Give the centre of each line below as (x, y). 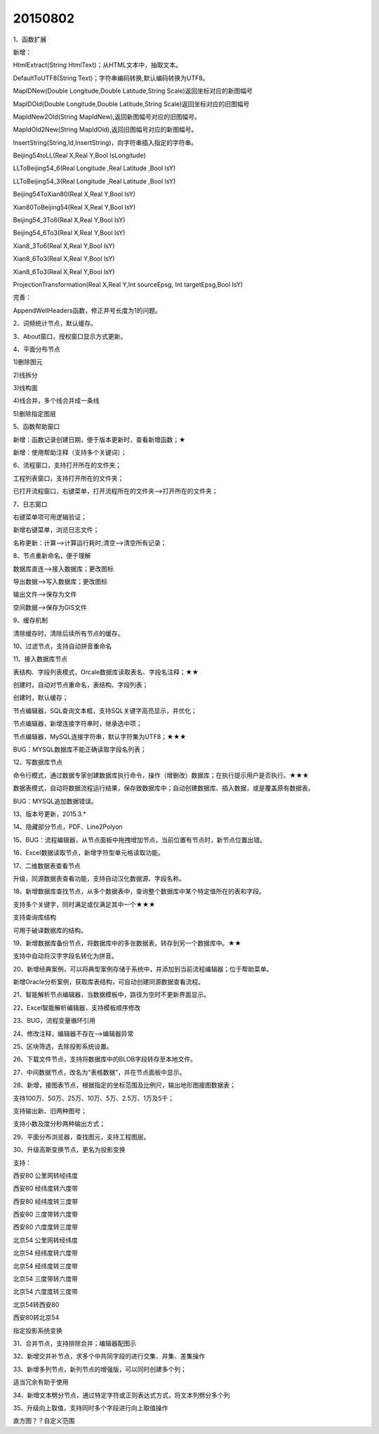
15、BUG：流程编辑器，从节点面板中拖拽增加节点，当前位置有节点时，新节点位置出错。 (140, 839)
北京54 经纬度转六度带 (46, 1253)
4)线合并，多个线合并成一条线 (56, 401)
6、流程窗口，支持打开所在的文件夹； (67, 465)
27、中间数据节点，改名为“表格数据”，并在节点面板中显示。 (99, 1072)
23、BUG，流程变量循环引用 (54, 1021)
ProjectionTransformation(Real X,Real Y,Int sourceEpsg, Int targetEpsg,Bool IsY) (128, 284)
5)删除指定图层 (34, 413)
